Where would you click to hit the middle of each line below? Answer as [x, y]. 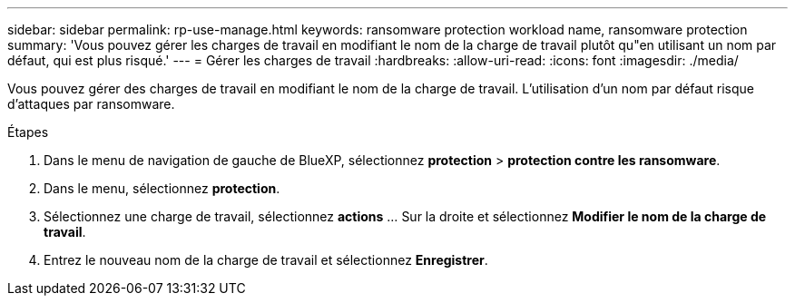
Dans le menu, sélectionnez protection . [162, 188]
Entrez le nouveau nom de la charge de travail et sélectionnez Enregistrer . [266, 260]
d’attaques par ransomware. [91, 104]
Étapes [28, 132]
